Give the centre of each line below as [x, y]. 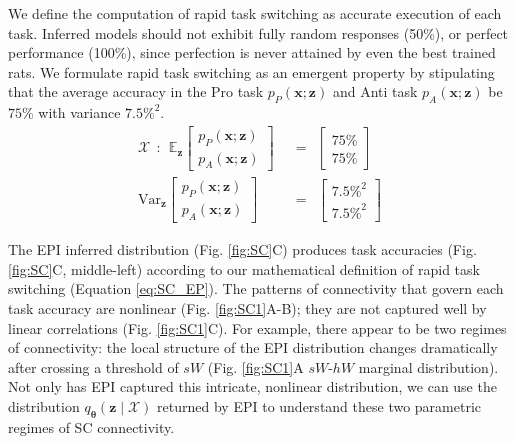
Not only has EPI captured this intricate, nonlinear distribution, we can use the [252, 386]
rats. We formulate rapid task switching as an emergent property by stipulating [251, 71]
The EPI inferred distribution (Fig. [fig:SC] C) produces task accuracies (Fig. [242, 249]
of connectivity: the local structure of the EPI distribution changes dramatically [253, 347]
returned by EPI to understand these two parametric [319, 405]
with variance [79, 112]
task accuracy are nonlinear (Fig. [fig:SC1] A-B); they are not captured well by [247, 307]
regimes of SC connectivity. [91, 426]
